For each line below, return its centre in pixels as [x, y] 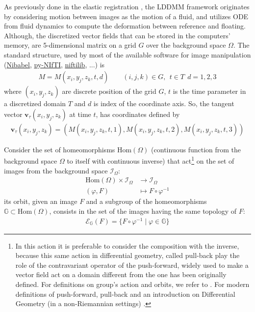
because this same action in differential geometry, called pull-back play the [127, 255]
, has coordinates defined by [138, 114]
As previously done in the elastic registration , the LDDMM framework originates [127, 6]
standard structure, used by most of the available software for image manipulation [127, 54]
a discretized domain [35, 103]
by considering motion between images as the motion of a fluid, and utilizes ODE [126, 16]
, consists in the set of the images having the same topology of [143, 211]
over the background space [186, 45]
